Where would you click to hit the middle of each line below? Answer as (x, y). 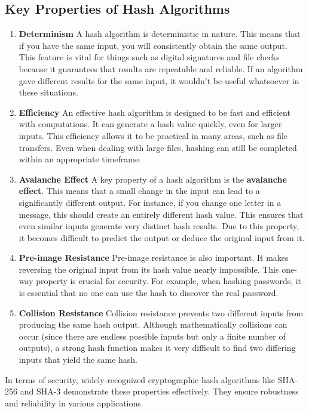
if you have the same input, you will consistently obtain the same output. (153, 45)
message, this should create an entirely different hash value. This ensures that (161, 214)
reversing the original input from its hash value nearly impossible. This (149, 269)
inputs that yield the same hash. (78, 360)
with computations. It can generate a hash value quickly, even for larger (150, 124)
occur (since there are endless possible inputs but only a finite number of (152, 336)
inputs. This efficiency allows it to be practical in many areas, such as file (153, 135)
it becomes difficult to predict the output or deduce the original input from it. (162, 237)
